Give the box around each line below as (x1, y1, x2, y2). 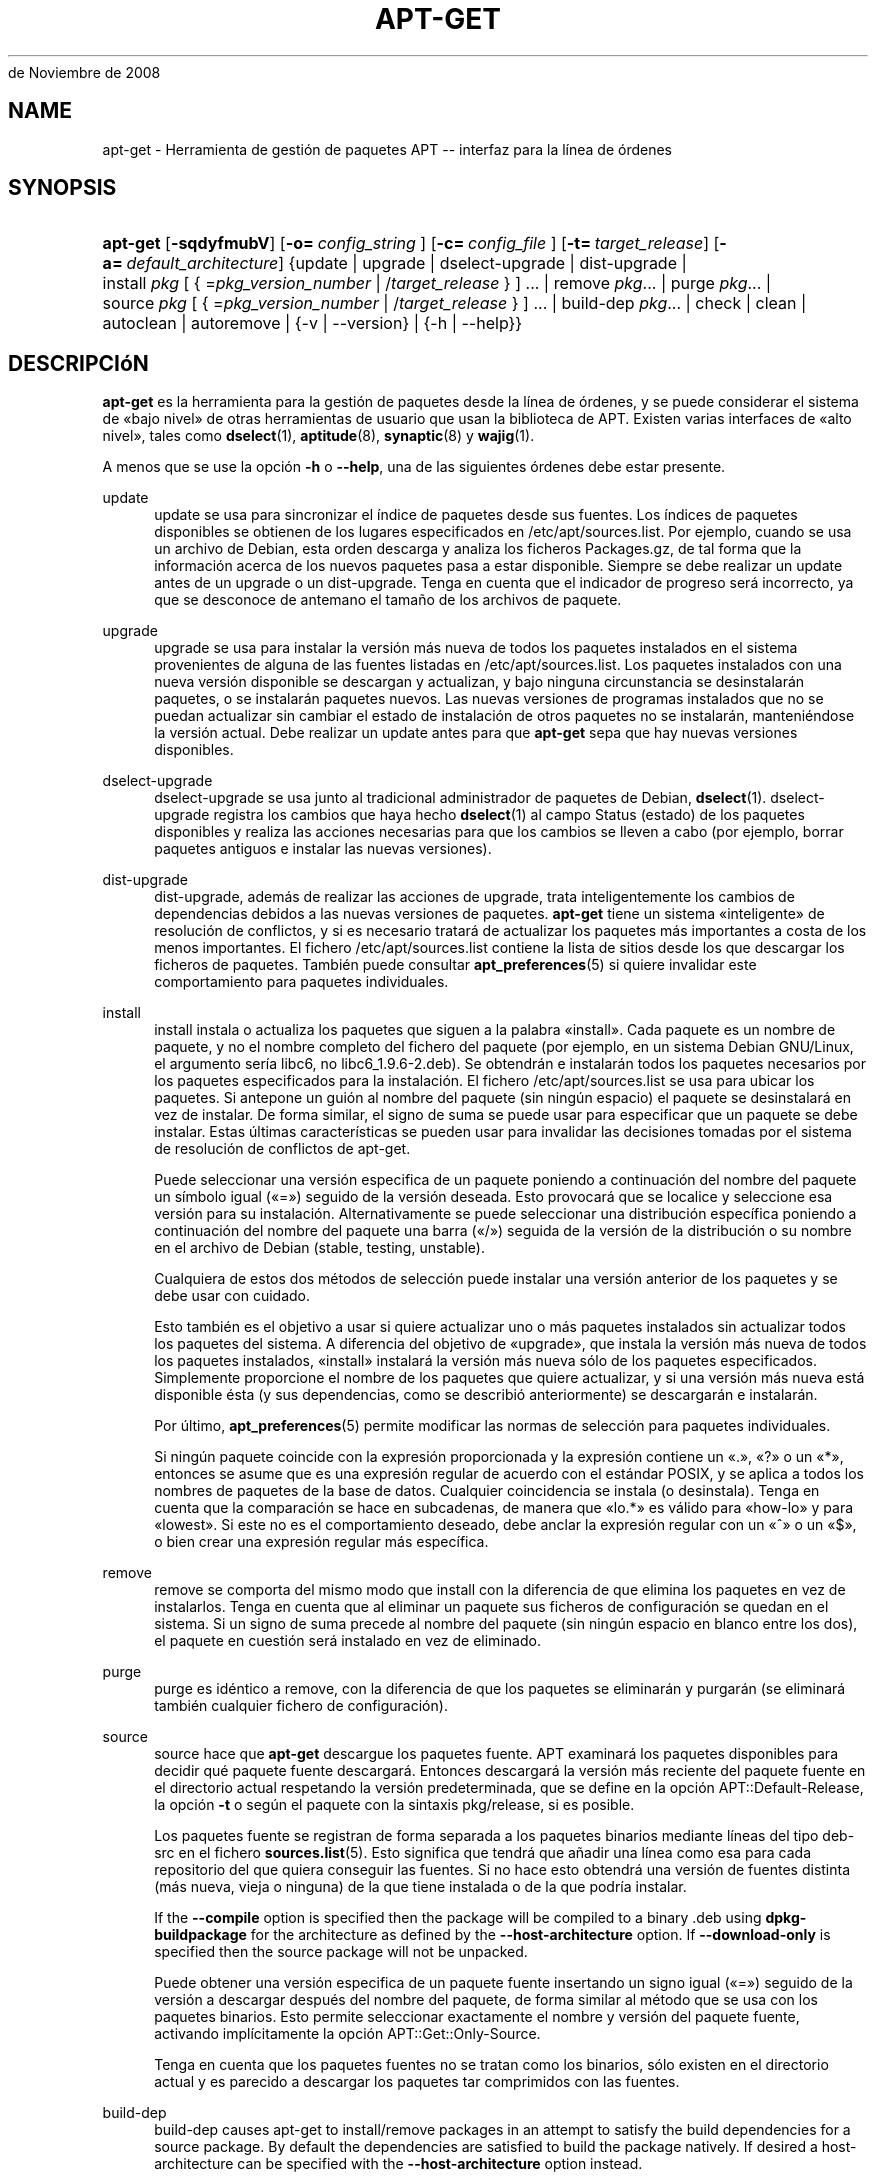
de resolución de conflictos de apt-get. (154, 1140, 411, 1158)
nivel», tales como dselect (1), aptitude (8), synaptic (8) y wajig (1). (102, 427, 535, 445)
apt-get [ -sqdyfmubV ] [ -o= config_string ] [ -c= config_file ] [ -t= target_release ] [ (102, 233, 720, 254)
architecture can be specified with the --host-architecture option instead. (154, 2155, 643, 2173)
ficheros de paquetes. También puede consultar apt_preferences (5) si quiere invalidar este (154, 956, 757, 974)
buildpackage (154, 1926, 247, 1944)
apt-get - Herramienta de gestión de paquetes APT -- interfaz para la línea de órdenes (102, 140, 672, 158)
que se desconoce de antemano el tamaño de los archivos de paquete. (154, 591, 622, 609)
